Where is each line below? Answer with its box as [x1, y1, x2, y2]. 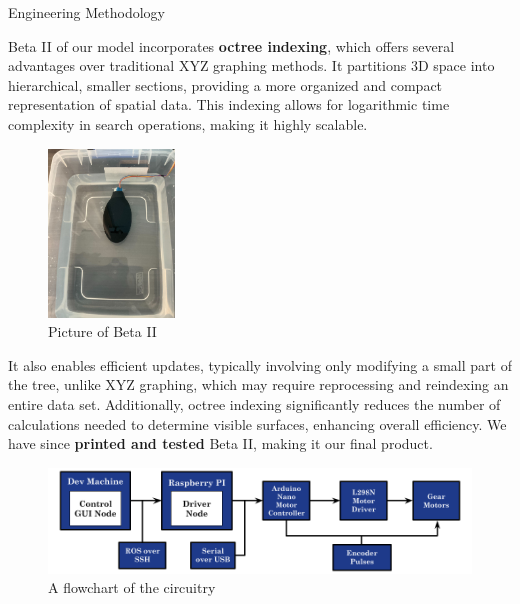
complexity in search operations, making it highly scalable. [8, 113, 368, 134]
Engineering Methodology [8, 2, 165, 22]
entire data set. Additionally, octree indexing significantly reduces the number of [8, 394, 501, 415]
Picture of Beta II [48, 321, 157, 342]
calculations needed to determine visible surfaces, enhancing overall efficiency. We [8, 413, 507, 434]
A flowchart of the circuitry [48, 577, 216, 598]
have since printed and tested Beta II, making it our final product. [8, 433, 433, 454]
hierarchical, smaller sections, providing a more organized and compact [8, 74, 443, 95]
